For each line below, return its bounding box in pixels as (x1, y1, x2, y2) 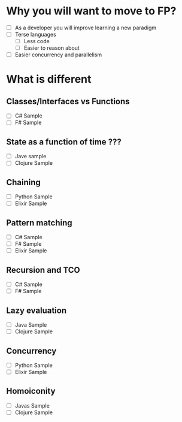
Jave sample (14, 153, 47, 160)
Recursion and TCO (6, 265, 80, 275)
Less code (23, 38, 50, 45)
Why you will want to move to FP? (6, 4, 177, 18)
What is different (6, 73, 92, 86)
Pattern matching (6, 218, 73, 228)
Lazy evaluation (6, 305, 67, 315)
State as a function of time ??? (6, 137, 122, 147)
